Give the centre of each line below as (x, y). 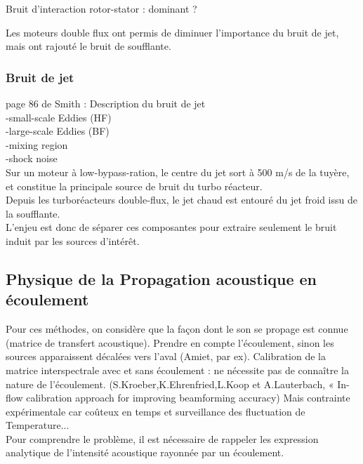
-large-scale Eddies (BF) (58, 131)
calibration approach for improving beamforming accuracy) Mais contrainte (188, 398)
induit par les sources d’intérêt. (73, 240)
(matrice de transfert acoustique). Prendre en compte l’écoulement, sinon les (170, 342)
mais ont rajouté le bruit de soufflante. (88, 46)
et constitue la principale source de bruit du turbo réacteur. (134, 186)
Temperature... (38, 425)
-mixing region (37, 144)
